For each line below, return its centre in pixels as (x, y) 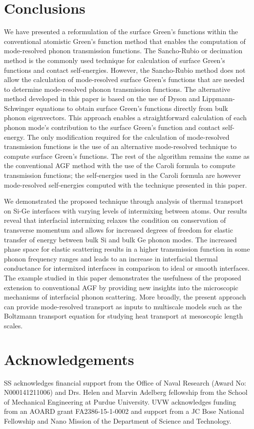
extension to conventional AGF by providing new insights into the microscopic (121, 287)
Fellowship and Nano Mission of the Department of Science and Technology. (118, 421)
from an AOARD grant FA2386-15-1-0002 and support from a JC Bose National (124, 411)
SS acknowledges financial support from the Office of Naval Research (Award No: (125, 382)
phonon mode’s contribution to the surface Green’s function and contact (112, 127)
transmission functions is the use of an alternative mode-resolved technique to (120, 146)
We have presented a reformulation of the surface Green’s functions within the (121, 32)
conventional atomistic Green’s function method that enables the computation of (125, 41)
